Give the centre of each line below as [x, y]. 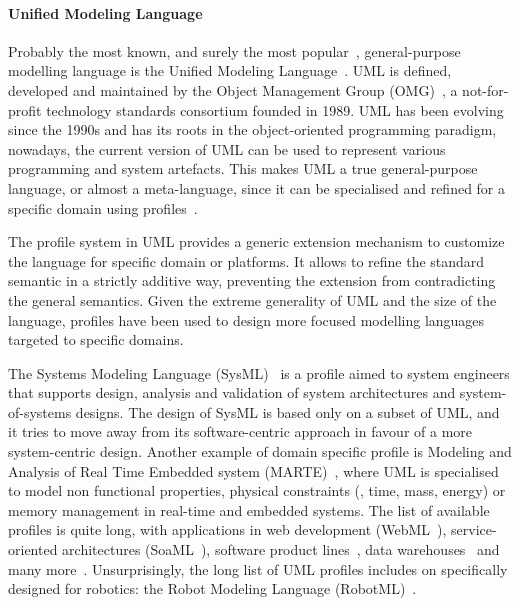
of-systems [40, 411]
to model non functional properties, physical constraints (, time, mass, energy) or [257, 490]
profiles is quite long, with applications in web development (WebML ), [227, 529]
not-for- [485, 89]
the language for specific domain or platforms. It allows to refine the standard [246, 260]
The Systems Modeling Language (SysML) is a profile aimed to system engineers [259, 372]
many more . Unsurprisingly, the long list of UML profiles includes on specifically [258, 568]
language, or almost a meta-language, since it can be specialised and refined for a [257, 187]
